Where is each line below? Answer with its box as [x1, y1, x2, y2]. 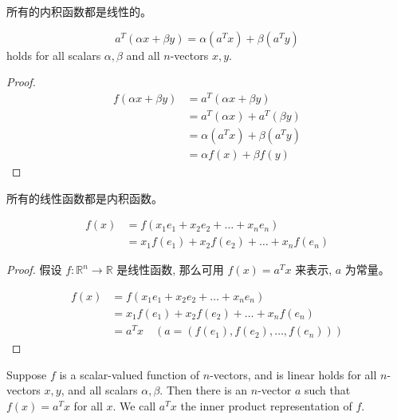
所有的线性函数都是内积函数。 [6, 189, 163, 206]
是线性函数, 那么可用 [116, 261, 224, 278]
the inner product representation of [180, 397, 352, 414]
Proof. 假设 [6, 261, 62, 278]
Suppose [6, 366, 47, 382]
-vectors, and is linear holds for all [210, 366, 377, 382]
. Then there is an [159, 382, 248, 398]
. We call [112, 397, 156, 414]
